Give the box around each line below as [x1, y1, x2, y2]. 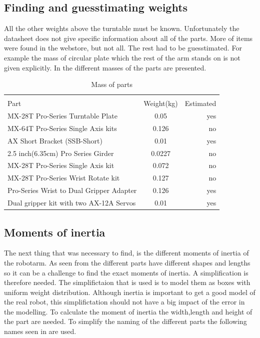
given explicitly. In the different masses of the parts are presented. [4, 62, 206, 72]
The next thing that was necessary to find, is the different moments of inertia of [4, 247, 249, 258]
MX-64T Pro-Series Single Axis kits [7, 122, 117, 133]
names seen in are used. [4, 326, 76, 336]
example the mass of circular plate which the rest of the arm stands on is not [4, 52, 240, 62]
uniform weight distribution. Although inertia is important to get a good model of [4, 286, 255, 297]
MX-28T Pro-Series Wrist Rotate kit [7, 172, 120, 183]
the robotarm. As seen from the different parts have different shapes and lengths [4, 257, 250, 267]
